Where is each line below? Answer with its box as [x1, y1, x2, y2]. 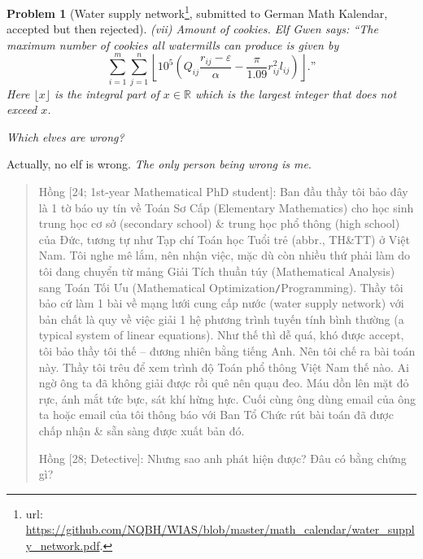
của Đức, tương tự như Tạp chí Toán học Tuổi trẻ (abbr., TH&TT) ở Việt [38, 230, 410, 247]
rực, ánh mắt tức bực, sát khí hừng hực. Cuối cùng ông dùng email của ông [38, 390, 416, 407]
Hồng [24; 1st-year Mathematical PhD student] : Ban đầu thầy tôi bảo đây [38, 182, 408, 199]
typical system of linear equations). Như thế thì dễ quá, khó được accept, [38, 326, 404, 343]
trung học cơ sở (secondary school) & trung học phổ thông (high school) [38, 215, 400, 232]
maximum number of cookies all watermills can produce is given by [7, 36, 339, 53]
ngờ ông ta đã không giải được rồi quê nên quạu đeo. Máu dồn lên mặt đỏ [38, 374, 409, 391]
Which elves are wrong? [7, 128, 124, 145]
